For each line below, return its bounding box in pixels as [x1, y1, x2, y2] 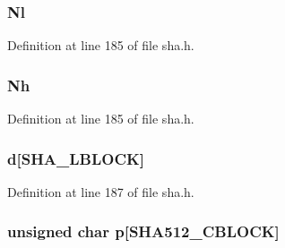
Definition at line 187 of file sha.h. [7, 182, 194, 201]
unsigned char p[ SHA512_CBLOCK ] [7, 220, 280, 243]
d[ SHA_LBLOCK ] [7, 147, 145, 169]
